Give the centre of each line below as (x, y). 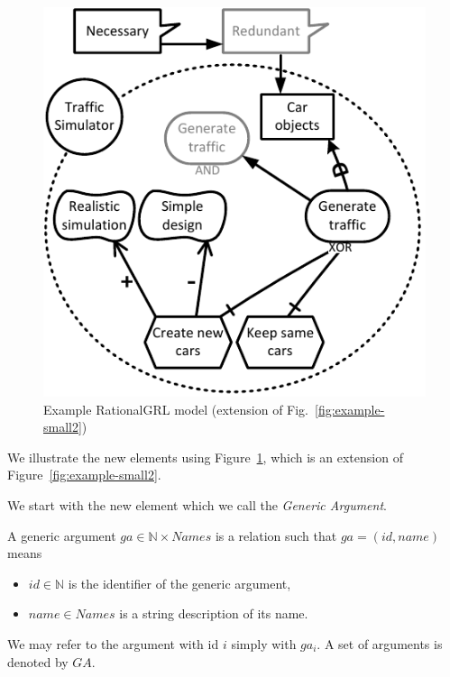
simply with (264, 644)
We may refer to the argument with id (113, 644)
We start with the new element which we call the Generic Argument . (197, 505)
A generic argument (62, 535)
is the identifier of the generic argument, (179, 583)
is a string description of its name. (214, 613)
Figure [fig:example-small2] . (84, 475)
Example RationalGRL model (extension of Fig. (176, 409)
